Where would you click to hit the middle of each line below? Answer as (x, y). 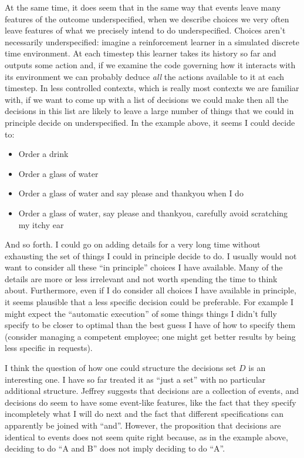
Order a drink (43, 154)
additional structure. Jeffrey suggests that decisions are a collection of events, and (152, 391)
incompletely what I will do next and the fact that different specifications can (144, 414)
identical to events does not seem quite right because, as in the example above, (146, 437)
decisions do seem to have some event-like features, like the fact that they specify (151, 402)
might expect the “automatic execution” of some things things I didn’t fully (141, 313)
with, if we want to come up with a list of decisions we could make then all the (147, 99)
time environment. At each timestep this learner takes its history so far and (141, 53)
